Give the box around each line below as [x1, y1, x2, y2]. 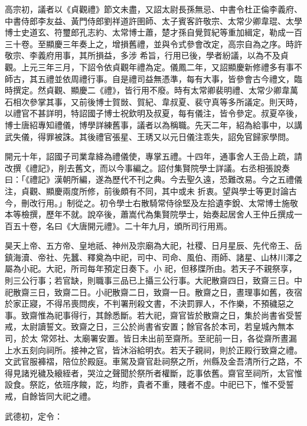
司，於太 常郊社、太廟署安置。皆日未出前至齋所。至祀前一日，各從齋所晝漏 [5, 332, 297, 344]
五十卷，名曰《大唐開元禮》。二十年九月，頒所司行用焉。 [12, 219, 232, 232]
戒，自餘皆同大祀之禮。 [5, 390, 96, 402]
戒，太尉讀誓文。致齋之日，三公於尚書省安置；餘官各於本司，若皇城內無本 [5, 320, 294, 333]
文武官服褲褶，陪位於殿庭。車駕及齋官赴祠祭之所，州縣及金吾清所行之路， [5, 355, 294, 368]
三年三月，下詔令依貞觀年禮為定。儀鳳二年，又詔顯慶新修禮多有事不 [37, 60, 302, 73]
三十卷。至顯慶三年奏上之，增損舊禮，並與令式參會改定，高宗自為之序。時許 [5, 37, 302, 50]
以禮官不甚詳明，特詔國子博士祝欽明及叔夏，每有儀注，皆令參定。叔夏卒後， [5, 107, 302, 119]
